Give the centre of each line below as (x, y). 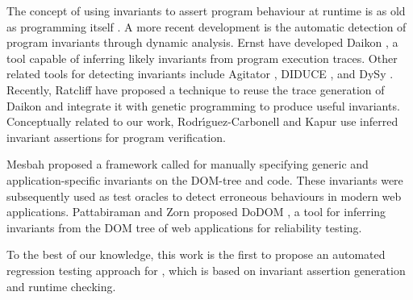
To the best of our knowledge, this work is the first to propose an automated (196, 254)
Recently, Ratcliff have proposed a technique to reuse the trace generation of (196, 89)
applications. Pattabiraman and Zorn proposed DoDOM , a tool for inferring (196, 212)
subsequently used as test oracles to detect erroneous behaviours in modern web (204, 196)
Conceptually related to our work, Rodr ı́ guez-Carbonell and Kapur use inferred (202, 121)
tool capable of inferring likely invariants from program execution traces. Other (202, 58)
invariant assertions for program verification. (116, 137)
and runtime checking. (61, 286)
